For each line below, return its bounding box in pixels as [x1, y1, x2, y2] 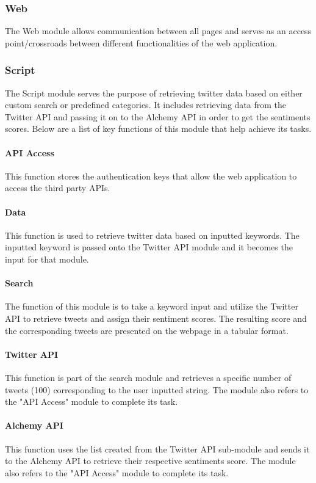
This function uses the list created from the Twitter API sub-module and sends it [5, 442, 310, 455]
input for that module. [5, 252, 89, 265]
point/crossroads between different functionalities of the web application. [5, 36, 278, 49]
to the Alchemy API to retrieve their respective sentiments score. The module [5, 454, 296, 467]
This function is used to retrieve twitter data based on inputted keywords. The [5, 228, 300, 241]
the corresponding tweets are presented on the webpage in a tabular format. [5, 324, 289, 336]
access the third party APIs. [5, 181, 110, 194]
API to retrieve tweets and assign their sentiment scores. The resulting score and [5, 311, 307, 324]
